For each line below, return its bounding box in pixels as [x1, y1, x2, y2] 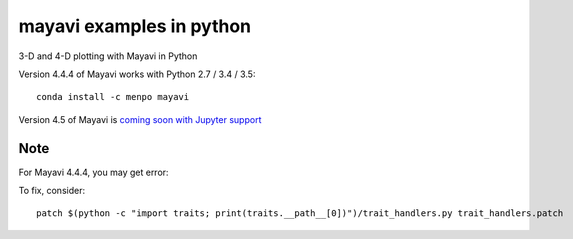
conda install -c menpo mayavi [36, 91, 190, 103]
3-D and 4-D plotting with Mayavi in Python [18, 50, 198, 62]
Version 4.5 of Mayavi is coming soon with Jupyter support [18, 113, 262, 125]
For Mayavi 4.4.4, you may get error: [18, 166, 169, 178]
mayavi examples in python [18, 15, 252, 37]
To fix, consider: [18, 185, 85, 197]
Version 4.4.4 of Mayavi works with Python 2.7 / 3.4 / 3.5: [18, 68, 256, 80]
